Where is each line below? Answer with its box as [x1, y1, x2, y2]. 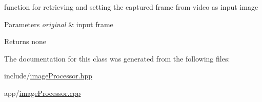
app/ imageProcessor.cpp [4, 87, 81, 98]
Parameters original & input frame [4, 18, 113, 29]
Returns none [4, 36, 46, 47]
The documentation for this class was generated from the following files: [4, 53, 230, 64]
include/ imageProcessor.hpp [4, 70, 92, 81]
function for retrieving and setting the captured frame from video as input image [4, 2, 258, 12]
